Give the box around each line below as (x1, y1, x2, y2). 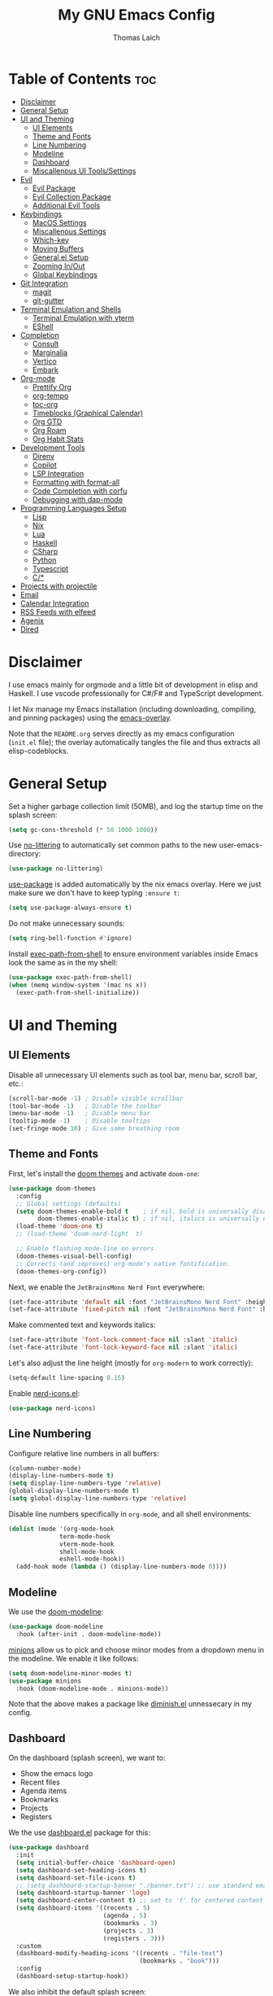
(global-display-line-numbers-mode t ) (8, 1487, 140, 1495)
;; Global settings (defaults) (15, 1199, 122, 1208)
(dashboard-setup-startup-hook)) (15, 1972, 129, 1981)
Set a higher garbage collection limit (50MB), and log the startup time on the (8, 801, 264, 811)
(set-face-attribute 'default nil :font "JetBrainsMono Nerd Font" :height (8, 1298, 271, 1306)
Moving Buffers (32, 243, 84, 253)
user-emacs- (219, 840, 262, 850)
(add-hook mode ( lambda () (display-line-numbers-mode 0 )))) (15, 1563, 227, 1571)
